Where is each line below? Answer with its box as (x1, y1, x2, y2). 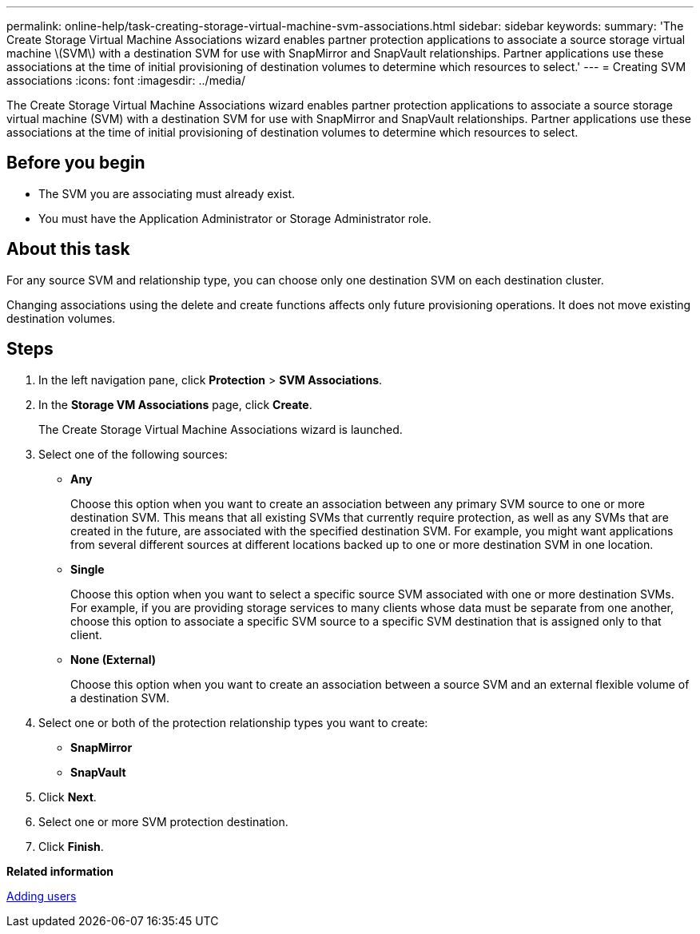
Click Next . (38, 789, 97, 804)
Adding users (6, 888, 77, 903)
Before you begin (6, 153, 145, 173)
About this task (6, 239, 130, 260)
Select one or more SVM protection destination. (38, 814, 288, 829)
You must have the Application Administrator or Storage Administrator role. (38, 211, 432, 225)
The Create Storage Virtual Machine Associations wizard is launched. (38, 422, 403, 436)
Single (70, 562, 105, 576)
